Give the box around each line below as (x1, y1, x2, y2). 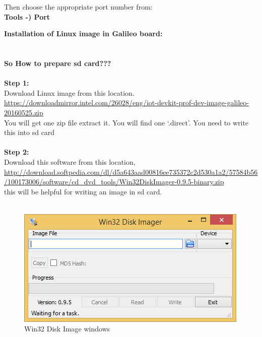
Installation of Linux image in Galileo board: (4, 28, 163, 39)
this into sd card (4, 127, 55, 138)
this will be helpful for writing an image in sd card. (4, 186, 162, 196)
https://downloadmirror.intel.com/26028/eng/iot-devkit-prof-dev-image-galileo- (4, 97, 249, 108)
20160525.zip (4, 107, 43, 117)
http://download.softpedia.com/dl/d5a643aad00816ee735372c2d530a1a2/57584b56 (4, 166, 258, 177)
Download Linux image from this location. (4, 87, 135, 98)
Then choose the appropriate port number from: (4, 2, 153, 12)
